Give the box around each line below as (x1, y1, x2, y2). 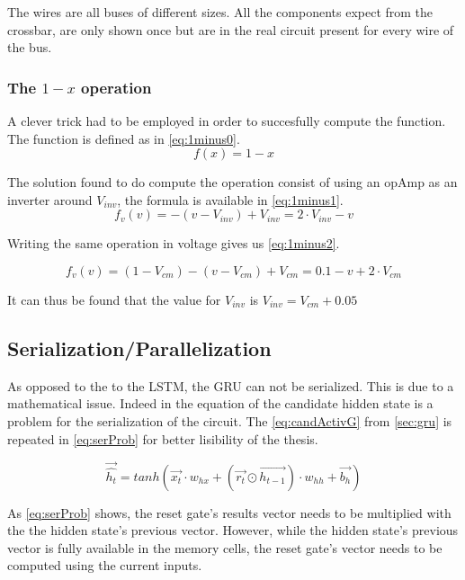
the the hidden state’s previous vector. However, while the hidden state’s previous (7, 521, 459, 540)
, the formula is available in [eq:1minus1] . (117, 190, 344, 209)
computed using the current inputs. (7, 556, 202, 575)
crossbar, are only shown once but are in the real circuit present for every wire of (7, 20, 454, 39)
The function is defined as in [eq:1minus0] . (7, 129, 240, 147)
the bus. (7, 38, 52, 57)
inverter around (7, 190, 93, 209)
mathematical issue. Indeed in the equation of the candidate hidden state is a (7, 394, 434, 413)
